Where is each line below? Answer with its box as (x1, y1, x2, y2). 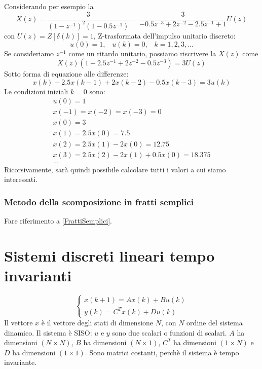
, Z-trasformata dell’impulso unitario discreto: (93, 30, 236, 41)
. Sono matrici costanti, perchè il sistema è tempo (85, 347, 239, 357)
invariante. (4, 357, 37, 367)
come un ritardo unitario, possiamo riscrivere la (68, 48, 216, 58)
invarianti (4, 265, 72, 285)
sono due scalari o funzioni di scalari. (112, 327, 227, 338)
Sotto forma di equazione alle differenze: (4, 68, 129, 79)
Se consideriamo (4, 48, 54, 58)
